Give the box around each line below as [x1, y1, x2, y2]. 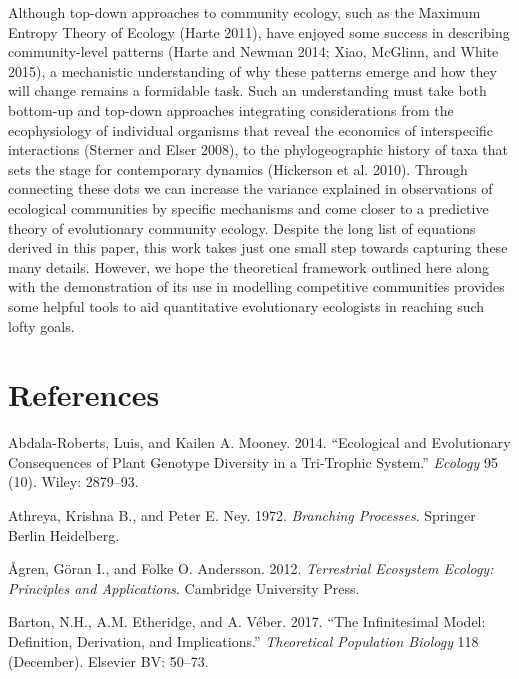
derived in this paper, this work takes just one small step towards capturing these [8, 237, 508, 258]
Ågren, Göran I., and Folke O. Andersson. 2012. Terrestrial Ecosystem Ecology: [8, 558, 494, 579]
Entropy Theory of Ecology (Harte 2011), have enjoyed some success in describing [8, 21, 510, 42]
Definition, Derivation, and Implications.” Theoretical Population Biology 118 [8, 630, 479, 651]
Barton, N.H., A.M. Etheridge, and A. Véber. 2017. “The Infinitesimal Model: [8, 611, 486, 632]
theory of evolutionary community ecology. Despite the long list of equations [8, 217, 476, 238]
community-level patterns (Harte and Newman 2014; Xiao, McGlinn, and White [8, 41, 499, 62]
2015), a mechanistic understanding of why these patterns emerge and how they [8, 60, 497, 81]
